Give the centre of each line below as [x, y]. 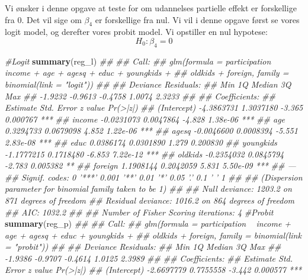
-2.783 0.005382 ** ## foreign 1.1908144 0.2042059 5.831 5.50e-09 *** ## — [150, 165]
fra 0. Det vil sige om [43, 19]
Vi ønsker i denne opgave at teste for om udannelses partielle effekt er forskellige [151, 8]
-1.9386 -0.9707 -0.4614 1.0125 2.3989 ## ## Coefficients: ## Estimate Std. [149, 258]
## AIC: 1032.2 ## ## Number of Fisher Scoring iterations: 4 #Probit [139, 212]
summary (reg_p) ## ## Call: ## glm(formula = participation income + [148, 223]
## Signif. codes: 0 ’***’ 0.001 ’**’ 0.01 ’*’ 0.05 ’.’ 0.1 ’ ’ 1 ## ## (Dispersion [154, 177]
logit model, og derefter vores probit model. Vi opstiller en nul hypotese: [136, 32]
